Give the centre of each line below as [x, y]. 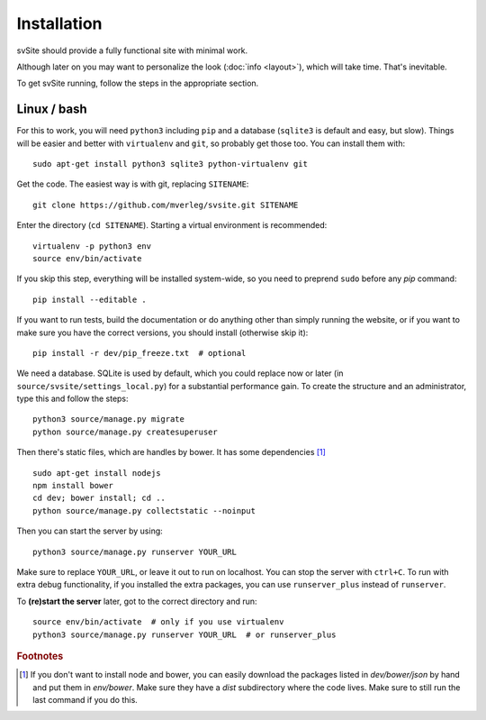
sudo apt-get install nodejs [97, 473]
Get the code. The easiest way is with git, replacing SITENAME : [133, 184]
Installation [59, 23]
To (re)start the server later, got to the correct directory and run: [137, 601]
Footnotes [40, 656]
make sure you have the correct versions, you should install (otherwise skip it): [162, 333]
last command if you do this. [85, 700]
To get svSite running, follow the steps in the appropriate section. [138, 83]
